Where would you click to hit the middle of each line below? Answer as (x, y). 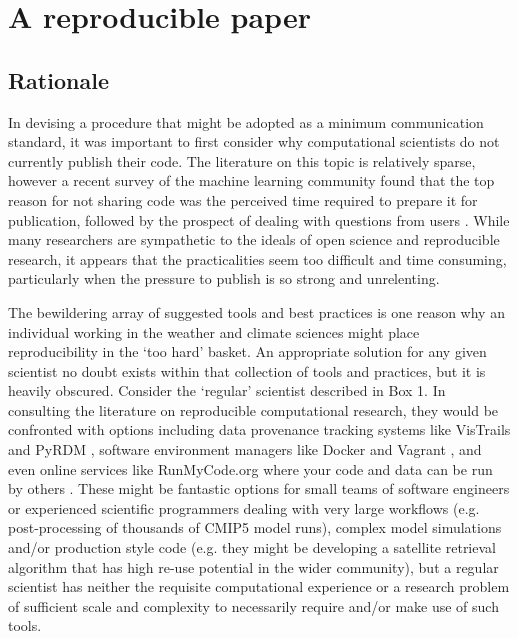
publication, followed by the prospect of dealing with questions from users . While (259, 219)
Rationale (58, 79)
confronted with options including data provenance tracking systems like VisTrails (259, 429)
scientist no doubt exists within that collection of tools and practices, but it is (247, 370)
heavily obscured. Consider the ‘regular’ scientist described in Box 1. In (227, 390)
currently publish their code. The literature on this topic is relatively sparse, (242, 160)
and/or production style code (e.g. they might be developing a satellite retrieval (252, 547)
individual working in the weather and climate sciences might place (214, 331)
